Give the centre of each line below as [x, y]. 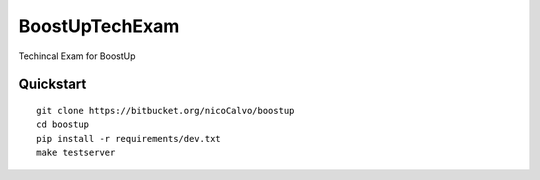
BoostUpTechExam [99, 26]
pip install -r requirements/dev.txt [129, 138]
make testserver [76, 153]
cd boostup [63, 124]
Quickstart [52, 84]
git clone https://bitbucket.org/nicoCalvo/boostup [165, 110]
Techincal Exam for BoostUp [77, 56]
